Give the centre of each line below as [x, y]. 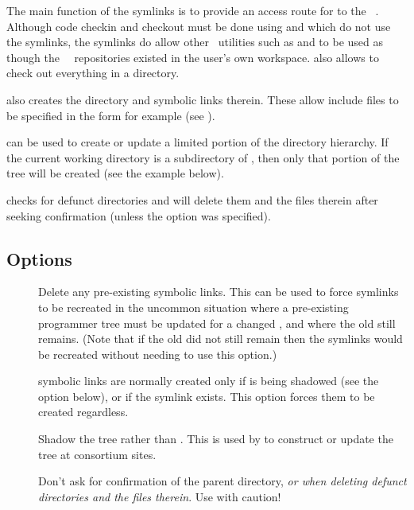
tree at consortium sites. [97, 454]
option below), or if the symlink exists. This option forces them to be [207, 396]
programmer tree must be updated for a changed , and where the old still [217, 323]
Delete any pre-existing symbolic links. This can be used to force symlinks [219, 292]
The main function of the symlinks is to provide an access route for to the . [193, 10]
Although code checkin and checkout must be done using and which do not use [199, 26]
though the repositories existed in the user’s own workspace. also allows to [193, 57]
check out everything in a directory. [93, 73]
